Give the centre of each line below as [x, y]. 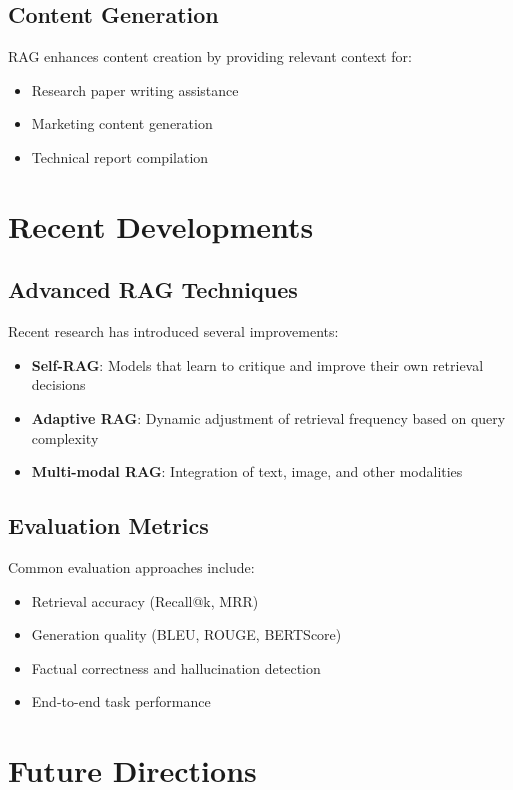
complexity [65, 437]
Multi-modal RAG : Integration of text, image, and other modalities [247, 471]
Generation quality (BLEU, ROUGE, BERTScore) [186, 634]
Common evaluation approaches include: [131, 566]
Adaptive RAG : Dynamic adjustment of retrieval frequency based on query [268, 417]
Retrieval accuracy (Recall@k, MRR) [145, 600]
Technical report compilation [120, 156]
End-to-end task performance [121, 701]
